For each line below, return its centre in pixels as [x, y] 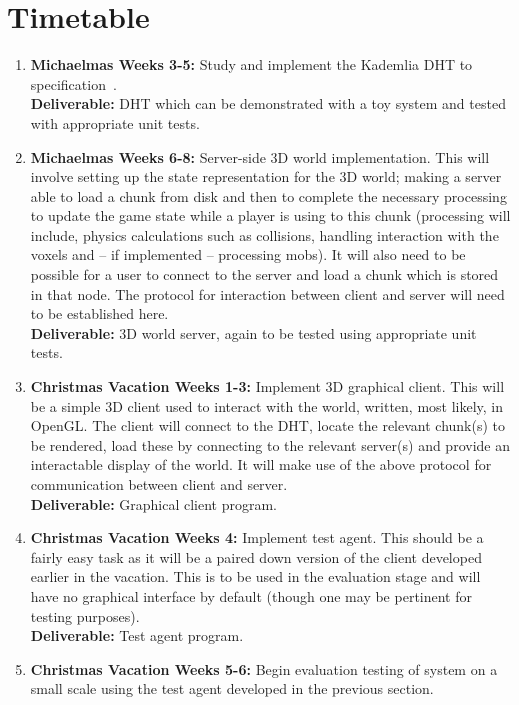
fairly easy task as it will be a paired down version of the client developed [256, 556]
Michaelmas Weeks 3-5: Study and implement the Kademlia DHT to [251, 64]
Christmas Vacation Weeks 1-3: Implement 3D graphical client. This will [267, 386]
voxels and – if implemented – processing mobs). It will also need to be [248, 254]
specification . [73, 83]
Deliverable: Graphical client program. [154, 503]
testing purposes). [85, 615]
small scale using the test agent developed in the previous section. [232, 688]
